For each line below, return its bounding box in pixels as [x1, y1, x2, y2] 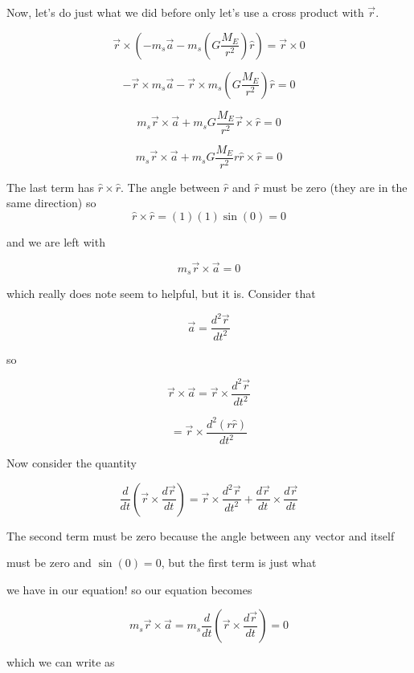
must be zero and [6, 554, 92, 571]
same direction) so [6, 194, 96, 211]
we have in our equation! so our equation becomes [6, 581, 252, 598]
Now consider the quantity [6, 455, 137, 471]
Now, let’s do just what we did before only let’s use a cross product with [6, 4, 364, 20]
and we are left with [6, 233, 105, 250]
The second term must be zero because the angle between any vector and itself [6, 527, 395, 544]
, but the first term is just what [161, 554, 317, 571]
